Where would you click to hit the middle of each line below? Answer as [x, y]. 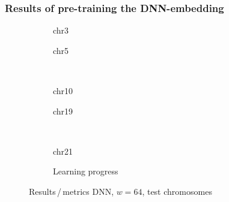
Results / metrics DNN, [72, 191]
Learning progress [86, 171]
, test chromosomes [177, 191]
